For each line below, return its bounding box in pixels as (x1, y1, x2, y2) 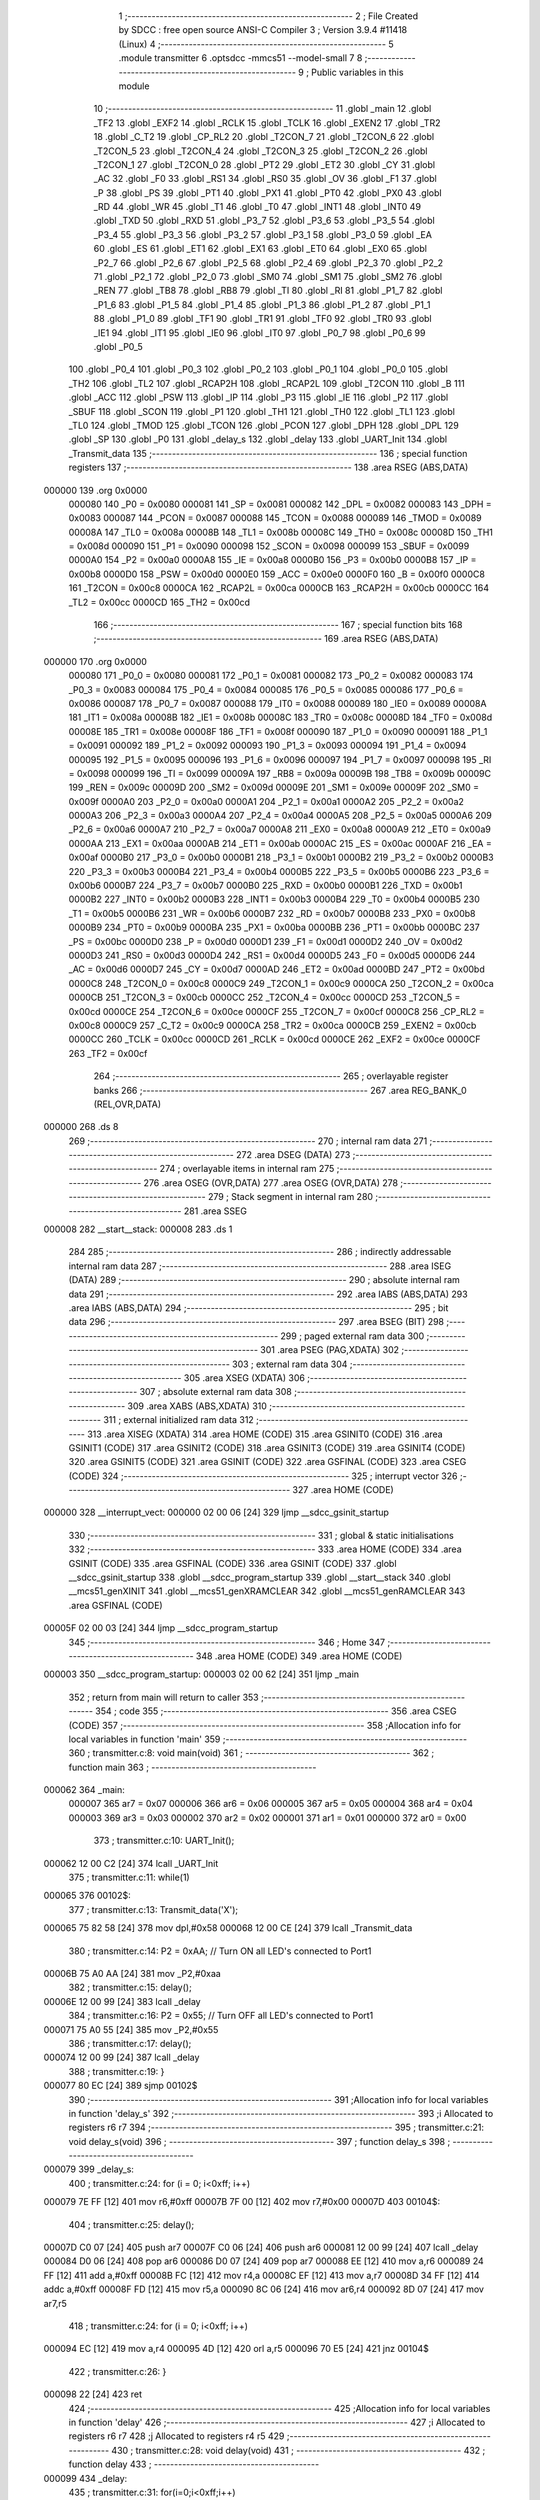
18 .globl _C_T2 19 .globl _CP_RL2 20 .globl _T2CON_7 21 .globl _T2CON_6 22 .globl (93, 131, 435, 143)
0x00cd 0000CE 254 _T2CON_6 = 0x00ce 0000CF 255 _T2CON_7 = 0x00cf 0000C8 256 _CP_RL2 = (68, 1005, 485, 1017)
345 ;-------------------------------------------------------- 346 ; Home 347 (68, 1636, 385, 1648)
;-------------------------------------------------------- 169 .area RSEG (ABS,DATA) (93, 633, 439, 645)
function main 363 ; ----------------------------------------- (68, 1761, 317, 1773)
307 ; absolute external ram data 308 (139, 1386, 292, 1398)
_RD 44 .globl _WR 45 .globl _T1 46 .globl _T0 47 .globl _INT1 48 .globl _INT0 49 (93, 201, 422, 213)
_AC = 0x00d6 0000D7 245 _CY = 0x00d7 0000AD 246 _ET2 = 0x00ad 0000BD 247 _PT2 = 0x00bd (68, 963, 485, 975)
